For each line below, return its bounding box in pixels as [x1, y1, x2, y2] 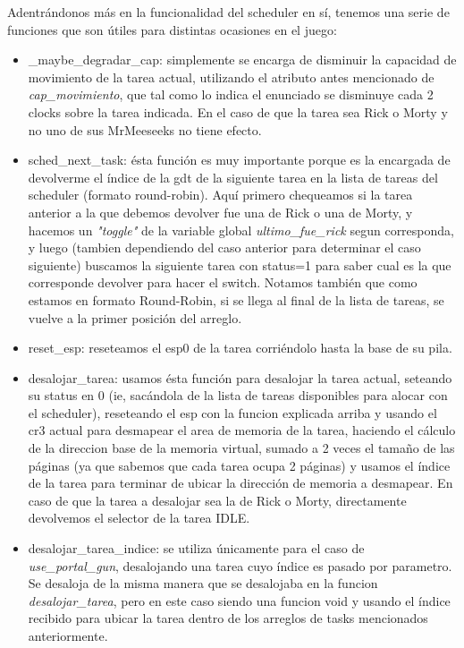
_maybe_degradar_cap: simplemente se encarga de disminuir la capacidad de [28, 50, 457, 69]
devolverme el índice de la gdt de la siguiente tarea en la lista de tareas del [28, 167, 438, 186]
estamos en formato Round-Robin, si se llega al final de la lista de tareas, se [28, 290, 444, 309]
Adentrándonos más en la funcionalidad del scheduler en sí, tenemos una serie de [7, 3, 450, 21]
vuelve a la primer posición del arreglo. [28, 308, 242, 327]
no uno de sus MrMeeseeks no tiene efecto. [28, 120, 262, 139]
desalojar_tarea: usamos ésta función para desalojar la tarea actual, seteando [28, 368, 452, 387]
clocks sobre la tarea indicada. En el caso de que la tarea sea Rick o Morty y [28, 102, 448, 121]
